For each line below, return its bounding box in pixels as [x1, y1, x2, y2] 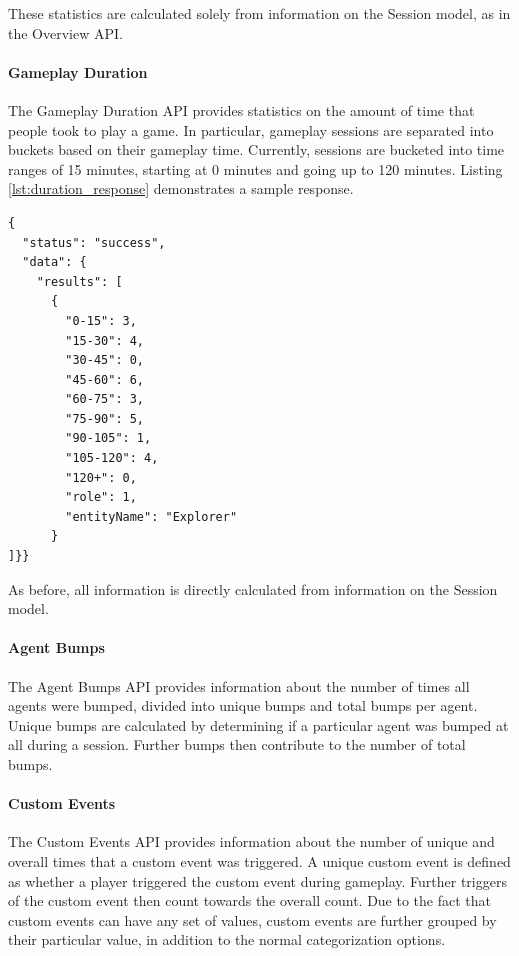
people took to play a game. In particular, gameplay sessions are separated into [8, 119, 494, 140]
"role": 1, [65, 490, 137, 505]
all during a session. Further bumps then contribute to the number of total [8, 734, 466, 755]
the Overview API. [8, 22, 123, 43]
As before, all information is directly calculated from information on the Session [8, 578, 498, 599]
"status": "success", [22, 235, 166, 250]
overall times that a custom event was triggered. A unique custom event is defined [8, 850, 511, 871]
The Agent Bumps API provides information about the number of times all [8, 675, 470, 696]
